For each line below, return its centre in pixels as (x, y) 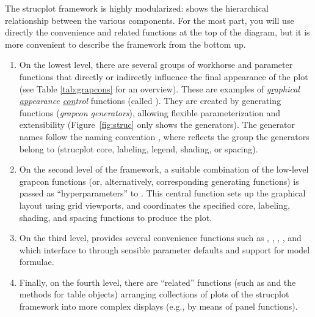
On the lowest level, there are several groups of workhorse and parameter (156, 65)
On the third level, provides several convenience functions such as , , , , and (160, 238)
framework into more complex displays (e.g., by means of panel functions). (158, 306)
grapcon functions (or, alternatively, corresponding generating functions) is (159, 181)
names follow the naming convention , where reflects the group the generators (164, 136)
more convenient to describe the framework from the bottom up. (125, 44)
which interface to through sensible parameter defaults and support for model (165, 249)
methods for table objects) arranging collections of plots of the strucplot (154, 294)
